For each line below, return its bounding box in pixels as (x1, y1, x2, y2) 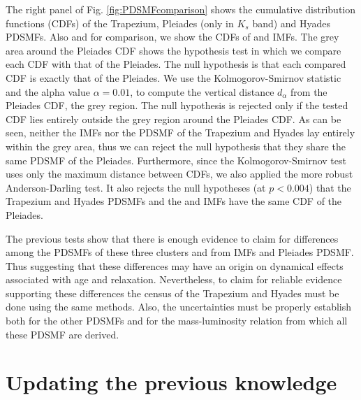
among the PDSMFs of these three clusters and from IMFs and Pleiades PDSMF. (6, 245, 354, 259)
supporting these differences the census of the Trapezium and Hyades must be (6, 285, 339, 300)
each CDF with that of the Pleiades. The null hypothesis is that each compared (6, 57, 346, 71)
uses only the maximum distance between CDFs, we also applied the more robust (6, 166, 353, 181)
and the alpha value (6, 84, 90, 99)
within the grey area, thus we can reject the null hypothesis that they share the (6, 138, 346, 153)
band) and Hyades (252, 15, 331, 30)
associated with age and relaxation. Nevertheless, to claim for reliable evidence (6, 272, 342, 287)
